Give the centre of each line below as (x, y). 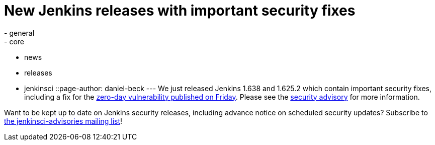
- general (19, 33)
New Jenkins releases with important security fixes (180, 11)
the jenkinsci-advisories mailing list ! (63, 121)
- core (14, 41)
